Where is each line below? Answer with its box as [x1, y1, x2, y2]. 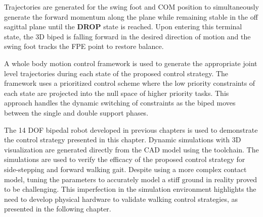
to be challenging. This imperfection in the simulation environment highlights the [4, 184, 256, 194]
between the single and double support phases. [4, 107, 149, 118]
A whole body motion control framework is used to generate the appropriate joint [4, 58, 257, 68]
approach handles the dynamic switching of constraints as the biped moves [4, 97, 236, 108]
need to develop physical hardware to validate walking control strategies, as [4, 193, 238, 204]
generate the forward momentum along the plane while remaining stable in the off [4, 11, 258, 22]
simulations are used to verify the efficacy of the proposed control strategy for [4, 154, 245, 165]
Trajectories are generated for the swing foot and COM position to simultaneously [4, 2, 259, 12]
